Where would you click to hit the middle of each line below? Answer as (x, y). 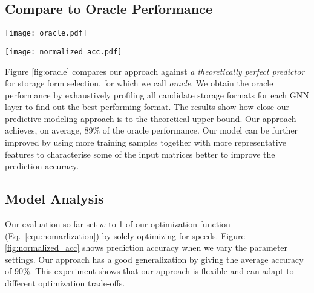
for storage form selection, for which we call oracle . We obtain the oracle (139, 83)
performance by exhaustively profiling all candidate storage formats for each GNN (157, 95)
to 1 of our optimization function (169, 224)
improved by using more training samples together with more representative (146, 142)
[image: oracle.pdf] (46, 34)
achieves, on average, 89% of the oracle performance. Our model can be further (152, 130)
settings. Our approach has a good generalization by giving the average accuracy (154, 259)
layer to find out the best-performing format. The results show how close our (147, 107)
